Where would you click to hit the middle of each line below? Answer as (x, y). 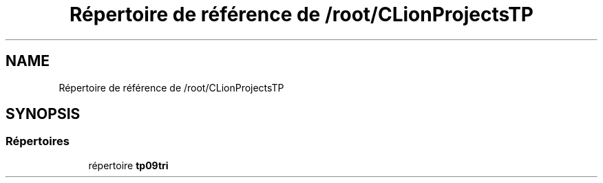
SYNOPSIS (43, 114)
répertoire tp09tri (128, 165)
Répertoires (38, 141)
